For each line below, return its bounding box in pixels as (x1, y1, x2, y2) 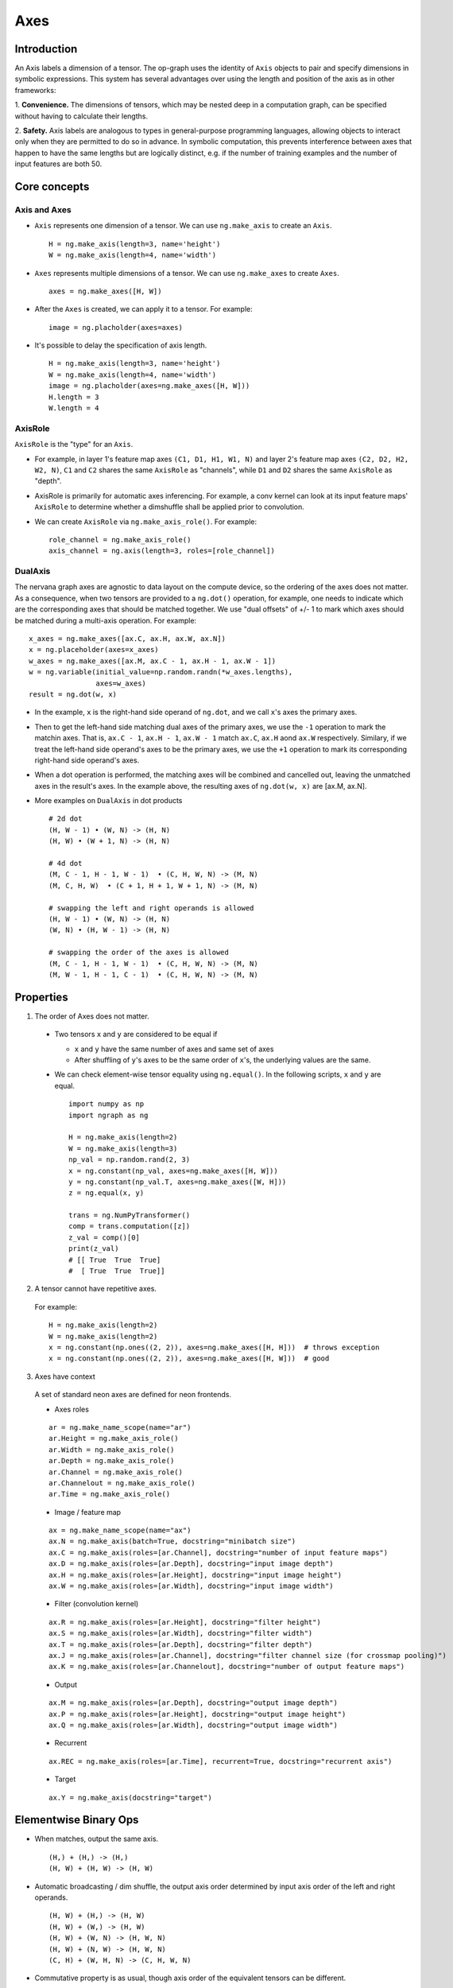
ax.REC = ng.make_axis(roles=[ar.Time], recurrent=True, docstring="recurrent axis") (48, 1757, 393, 1765)
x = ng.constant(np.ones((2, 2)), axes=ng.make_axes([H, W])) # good (48, 1354, 330, 1363)
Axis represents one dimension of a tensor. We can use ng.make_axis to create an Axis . (34, 221, 332, 231)
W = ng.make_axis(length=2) (48, 1332, 158, 1341)
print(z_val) (68, 1244, 119, 1253)
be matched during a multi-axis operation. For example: (14, 615, 197, 625)
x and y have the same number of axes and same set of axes (74, 1044, 274, 1054)
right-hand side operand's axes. (34, 755, 140, 765)
